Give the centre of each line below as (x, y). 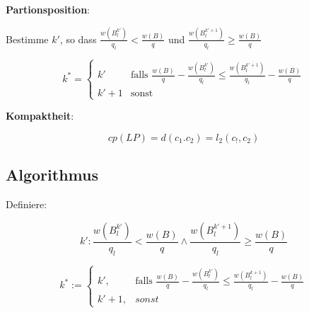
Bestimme (27, 39)
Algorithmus (52, 175)
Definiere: (27, 204)
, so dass (78, 39)
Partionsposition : (48, 9)
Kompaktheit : (40, 116)
